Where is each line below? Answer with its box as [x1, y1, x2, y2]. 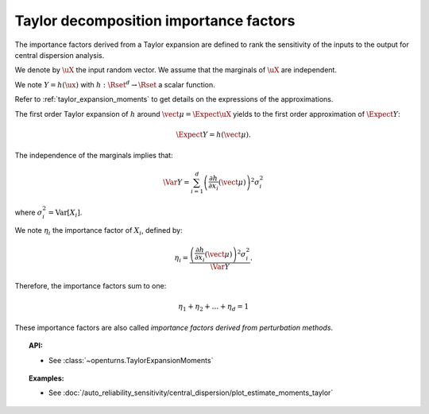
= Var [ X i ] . [48, 207, 83, 219]
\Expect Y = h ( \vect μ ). [176, 130, 252, 139]
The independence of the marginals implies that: [14, 151, 174, 161]
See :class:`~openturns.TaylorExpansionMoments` [48, 355, 214, 365]
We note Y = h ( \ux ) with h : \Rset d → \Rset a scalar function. [14, 79, 216, 89]
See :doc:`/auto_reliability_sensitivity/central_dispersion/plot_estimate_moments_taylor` [48, 388, 334, 397]
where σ [14, 207, 43, 217]
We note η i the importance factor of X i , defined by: [14, 225, 183, 237]
